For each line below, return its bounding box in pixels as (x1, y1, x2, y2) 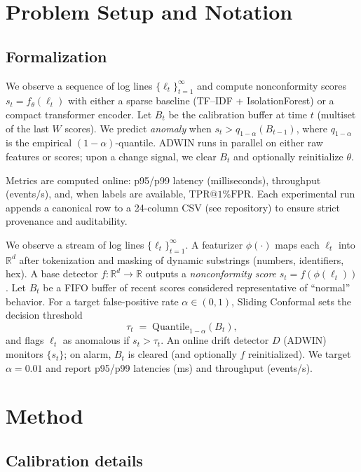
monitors (6, 347, 43, 361)
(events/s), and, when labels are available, (6, 186, 186, 201)
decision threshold (6, 307, 83, 322)
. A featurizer (185, 237, 243, 251)
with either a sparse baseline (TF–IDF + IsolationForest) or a (67, 93, 334, 108)
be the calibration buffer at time (168, 106, 308, 121)
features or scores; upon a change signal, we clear (6, 148, 217, 163)
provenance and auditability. (6, 214, 128, 228)
